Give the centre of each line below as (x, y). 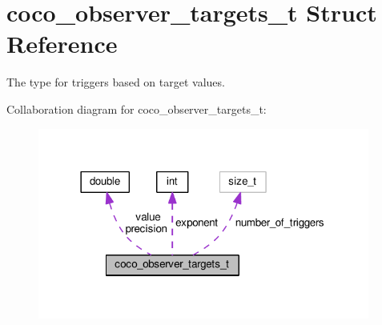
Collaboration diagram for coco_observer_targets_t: (137, 108)
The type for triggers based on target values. (116, 82)
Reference (62, 44)
